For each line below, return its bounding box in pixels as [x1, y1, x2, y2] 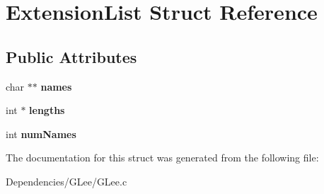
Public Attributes [6, 45, 137, 67]
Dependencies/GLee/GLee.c [6, 173, 127, 188]
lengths [29, 103, 65, 118]
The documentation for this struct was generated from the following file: [6, 150, 319, 165]
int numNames [6, 126, 76, 141]
